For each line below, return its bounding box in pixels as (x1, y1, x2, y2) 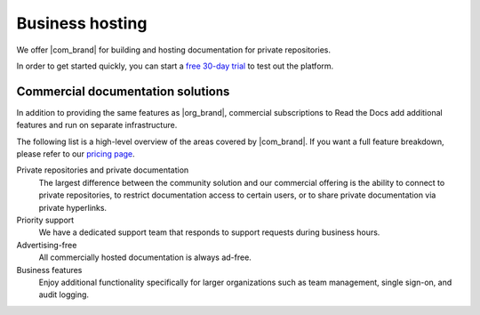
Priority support (16, 214, 75, 225)
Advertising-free (16, 239, 77, 250)
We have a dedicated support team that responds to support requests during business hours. (38, 227, 380, 238)
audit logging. (38, 289, 89, 300)
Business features (16, 264, 83, 275)
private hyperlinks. (38, 202, 107, 213)
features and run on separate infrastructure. (16, 120, 178, 131)
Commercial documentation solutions (16, 84, 230, 99)
